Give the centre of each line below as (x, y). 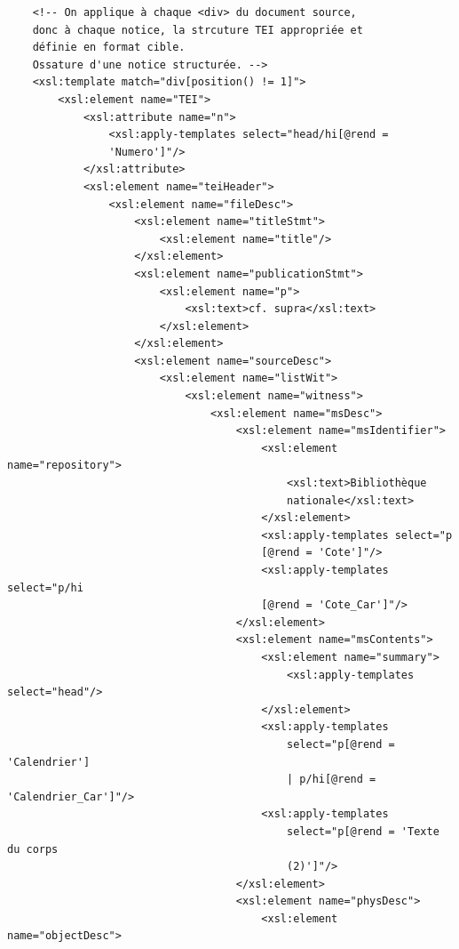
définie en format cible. (109, 48)
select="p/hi (45, 587)
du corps (33, 849)
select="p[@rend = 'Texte (363, 831)
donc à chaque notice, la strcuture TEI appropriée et (198, 30)
